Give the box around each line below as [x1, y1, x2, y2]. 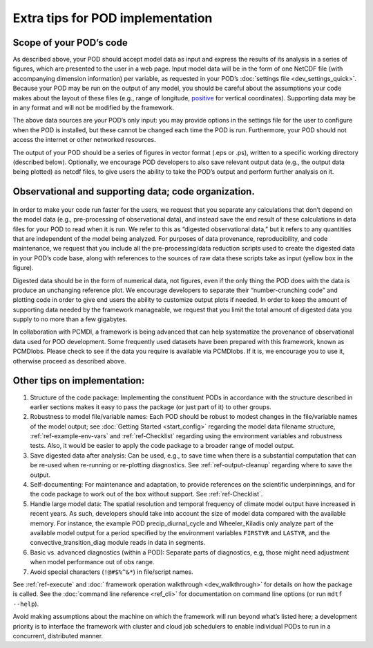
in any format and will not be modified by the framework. [12, 104, 174, 112]
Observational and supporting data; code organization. [12, 186, 255, 197]
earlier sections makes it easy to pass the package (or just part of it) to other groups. [30, 402, 272, 411]
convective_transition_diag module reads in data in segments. [30, 539, 206, 547]
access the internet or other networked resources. [12, 136, 156, 144]
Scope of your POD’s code [12, 37, 128, 48]
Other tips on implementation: [12, 375, 145, 387]
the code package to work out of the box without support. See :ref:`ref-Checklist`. [30, 490, 263, 498]
